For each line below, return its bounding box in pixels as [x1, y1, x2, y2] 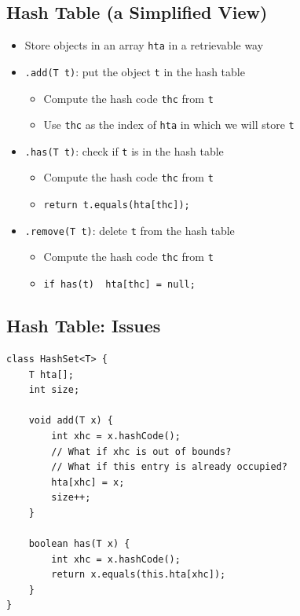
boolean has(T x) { [28, 538, 130, 550]
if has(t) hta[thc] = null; [43, 279, 196, 291]
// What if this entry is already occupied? [51, 461, 287, 473]
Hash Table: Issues [6, 313, 161, 338]
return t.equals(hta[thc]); [43, 200, 190, 211]
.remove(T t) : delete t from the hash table [24, 222, 235, 238]
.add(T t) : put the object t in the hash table [24, 63, 245, 79]
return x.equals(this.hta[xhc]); [51, 569, 226, 581]
